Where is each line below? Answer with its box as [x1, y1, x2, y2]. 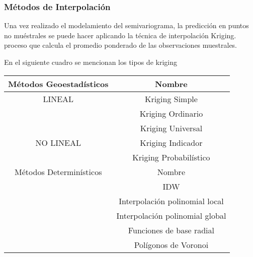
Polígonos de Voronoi [134, 238, 209, 250]
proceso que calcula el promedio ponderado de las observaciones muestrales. [4, 40, 237, 50]
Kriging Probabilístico [132, 151, 210, 163]
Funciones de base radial [128, 224, 214, 236]
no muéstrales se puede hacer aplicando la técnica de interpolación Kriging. [4, 30, 236, 40]
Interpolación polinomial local [119, 195, 224, 207]
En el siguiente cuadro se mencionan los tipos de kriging [4, 57, 177, 67]
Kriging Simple [144, 93, 198, 105]
